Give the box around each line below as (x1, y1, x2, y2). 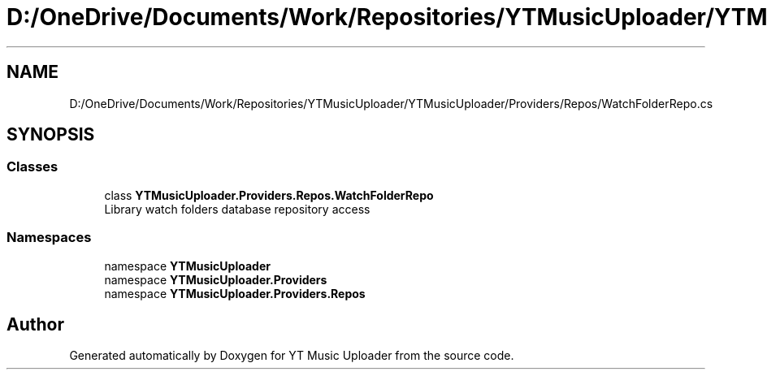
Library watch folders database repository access (104, 201, 370, 216)
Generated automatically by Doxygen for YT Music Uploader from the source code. (69, 348, 514, 363)
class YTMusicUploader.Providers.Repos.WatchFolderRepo (104, 188, 434, 202)
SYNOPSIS (6, 124, 95, 145)
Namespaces (6, 229, 92, 246)
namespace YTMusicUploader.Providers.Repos (104, 286, 366, 300)
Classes (6, 158, 58, 175)
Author (6, 313, 64, 335)
